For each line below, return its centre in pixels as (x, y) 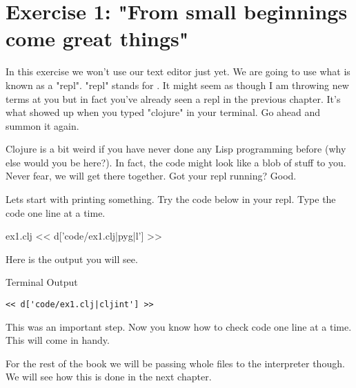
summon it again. (42, 125)
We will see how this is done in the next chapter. (109, 377)
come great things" (97, 38)
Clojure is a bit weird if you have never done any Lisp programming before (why (176, 149)
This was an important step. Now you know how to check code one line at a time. (179, 326)
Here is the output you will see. (72, 259)
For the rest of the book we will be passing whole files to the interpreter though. (175, 363)
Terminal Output (42, 282)
